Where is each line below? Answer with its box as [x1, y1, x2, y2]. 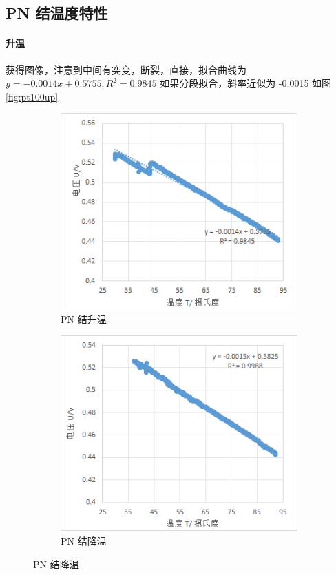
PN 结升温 [61, 311, 107, 326]
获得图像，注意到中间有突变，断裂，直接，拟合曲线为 [6, 62, 246, 76]
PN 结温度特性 [6, 2, 108, 23]
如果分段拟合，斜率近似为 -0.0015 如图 [160, 76, 332, 90]
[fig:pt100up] [6, 89, 59, 103]
